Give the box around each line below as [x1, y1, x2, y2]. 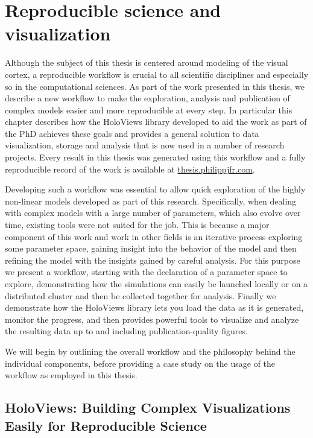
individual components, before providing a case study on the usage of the [5, 357, 276, 369]
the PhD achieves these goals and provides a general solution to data [5, 127, 259, 139]
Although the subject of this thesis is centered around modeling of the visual [5, 56, 288, 69]
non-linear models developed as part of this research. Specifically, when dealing [5, 194, 297, 207]
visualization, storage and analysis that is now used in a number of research [5, 139, 285, 151]
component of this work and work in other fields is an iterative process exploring [5, 230, 303, 243]
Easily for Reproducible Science [5, 416, 207, 434]
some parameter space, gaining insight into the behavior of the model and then [5, 242, 297, 255]
